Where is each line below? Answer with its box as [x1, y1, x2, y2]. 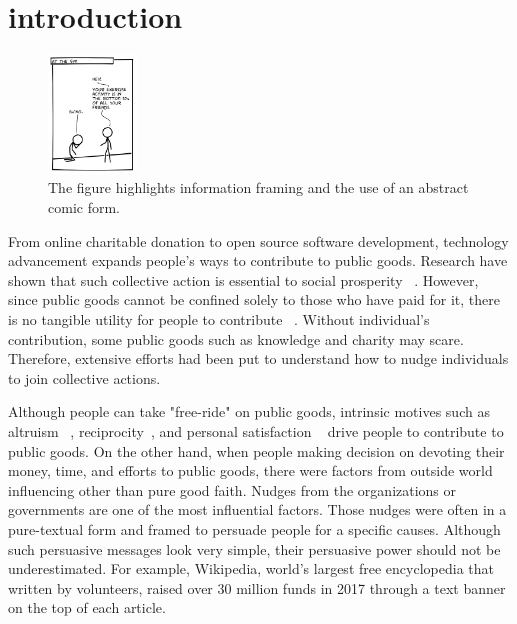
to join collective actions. [8, 367, 161, 388]
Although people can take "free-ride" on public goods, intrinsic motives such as [8, 401, 490, 422]
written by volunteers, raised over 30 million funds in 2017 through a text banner [8, 577, 506, 598]
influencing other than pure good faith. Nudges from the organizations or [8, 479, 457, 500]
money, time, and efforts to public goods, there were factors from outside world [8, 460, 493, 481]
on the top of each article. [8, 597, 166, 618]
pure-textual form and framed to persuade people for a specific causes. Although [8, 518, 501, 539]
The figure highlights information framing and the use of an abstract [48, 177, 469, 198]
